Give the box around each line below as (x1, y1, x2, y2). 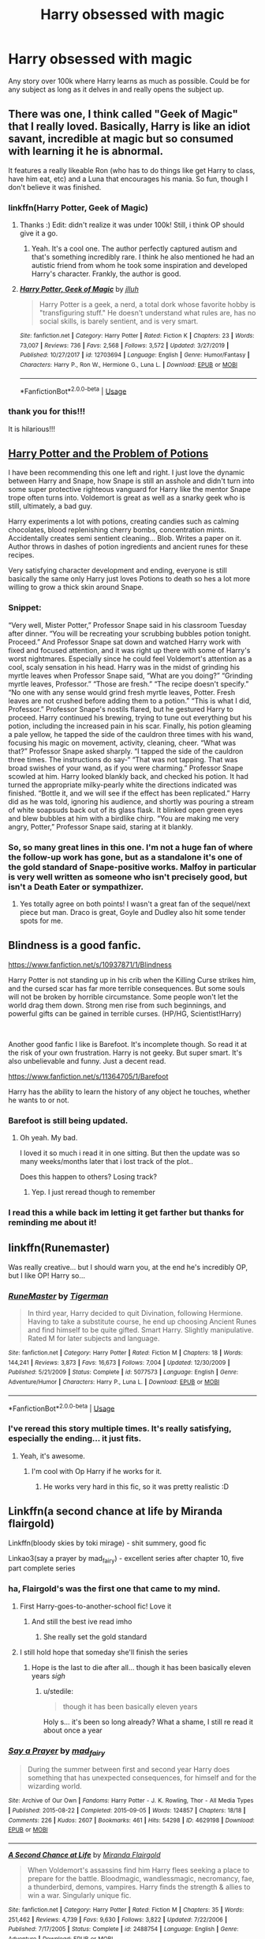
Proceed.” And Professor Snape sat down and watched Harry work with (8, 637, 241, 646)
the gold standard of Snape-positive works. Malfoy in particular (8, 861, 257, 872)
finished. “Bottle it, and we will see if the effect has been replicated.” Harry (8, 788, 251, 798)
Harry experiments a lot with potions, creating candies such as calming (8, 516, 239, 527)
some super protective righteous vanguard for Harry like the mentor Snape (8, 485, 251, 494)
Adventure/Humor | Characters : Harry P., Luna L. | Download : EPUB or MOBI (8, 1378, 220, 1386)
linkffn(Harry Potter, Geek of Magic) (8, 202, 148, 213)
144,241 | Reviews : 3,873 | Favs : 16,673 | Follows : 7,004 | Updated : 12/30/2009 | (8, 1359, 230, 1366)
